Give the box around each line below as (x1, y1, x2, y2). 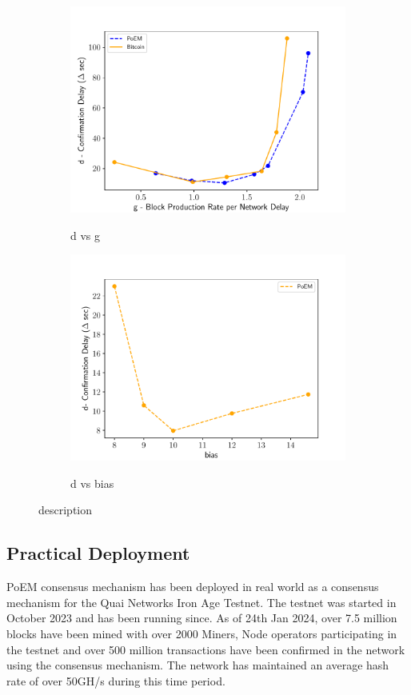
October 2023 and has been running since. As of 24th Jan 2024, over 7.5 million (6, 609, 397, 626)
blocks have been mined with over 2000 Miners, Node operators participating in (6, 625, 397, 641)
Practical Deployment (6, 541, 190, 565)
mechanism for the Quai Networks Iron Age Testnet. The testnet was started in (6, 593, 397, 610)
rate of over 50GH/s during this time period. (6, 672, 225, 689)
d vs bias (70, 474, 114, 491)
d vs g (70, 226, 101, 243)
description (38, 501, 93, 518)
